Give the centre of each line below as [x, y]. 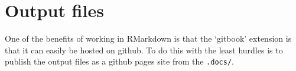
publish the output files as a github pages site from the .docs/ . [119, 61]
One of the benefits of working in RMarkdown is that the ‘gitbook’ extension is [148, 38]
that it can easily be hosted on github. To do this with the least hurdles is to [144, 50]
